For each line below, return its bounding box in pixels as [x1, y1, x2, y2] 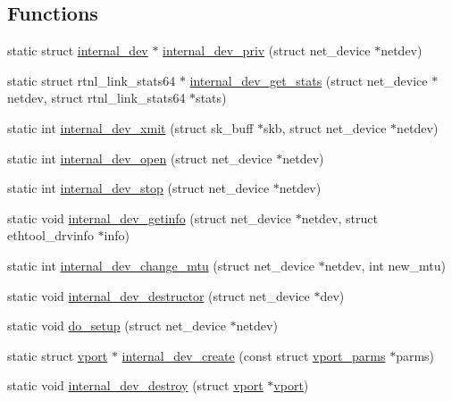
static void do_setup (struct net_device [7, 316, 226, 335]
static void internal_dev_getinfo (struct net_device [7, 208, 291, 227]
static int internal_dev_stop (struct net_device [7, 179, 270, 197]
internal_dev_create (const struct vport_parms [121, 346, 386, 364]
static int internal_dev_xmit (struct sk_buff [7, 118, 254, 137]
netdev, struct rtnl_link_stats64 [7, 88, 186, 107]
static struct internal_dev [7, 41, 148, 60]
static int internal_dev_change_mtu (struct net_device [7, 255, 315, 274]
